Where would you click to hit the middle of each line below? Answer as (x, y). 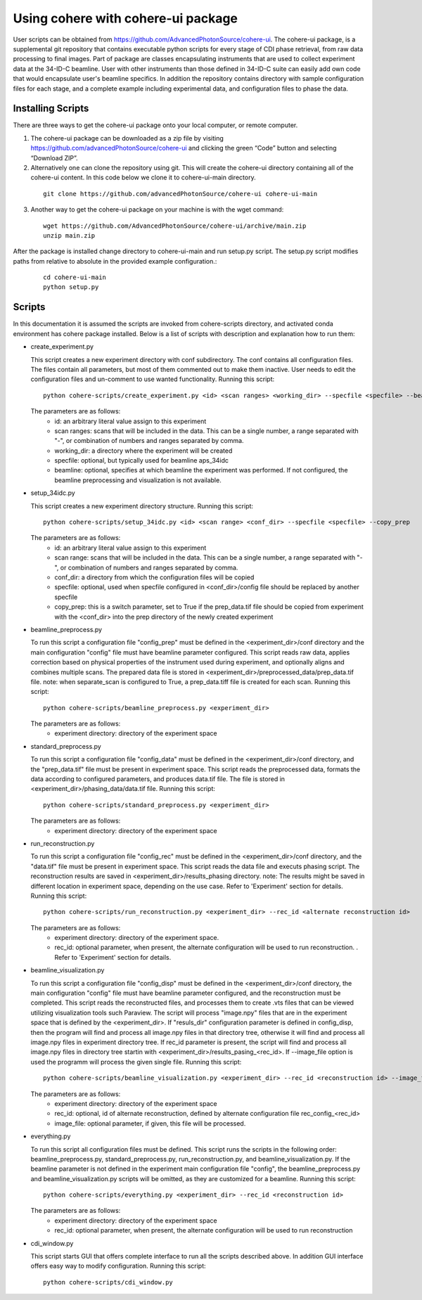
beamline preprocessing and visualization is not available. (138, 480)
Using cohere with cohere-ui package (126, 18)
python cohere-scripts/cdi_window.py (108, 1282)
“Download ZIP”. (54, 157)
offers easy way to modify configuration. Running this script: (119, 1266)
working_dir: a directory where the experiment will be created (143, 451)
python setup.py (71, 287)
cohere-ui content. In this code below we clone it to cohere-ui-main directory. (143, 178)
